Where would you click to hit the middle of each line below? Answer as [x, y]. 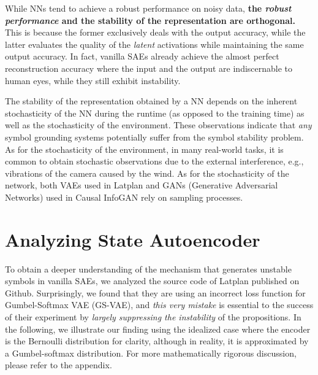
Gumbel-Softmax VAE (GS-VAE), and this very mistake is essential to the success [159, 305]
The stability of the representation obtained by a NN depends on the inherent [151, 101]
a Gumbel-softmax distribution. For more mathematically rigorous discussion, [151, 353]
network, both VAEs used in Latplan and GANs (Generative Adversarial [142, 185]
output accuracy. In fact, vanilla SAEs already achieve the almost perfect [142, 56]
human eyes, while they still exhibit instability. [93, 80]
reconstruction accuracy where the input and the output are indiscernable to [149, 68]
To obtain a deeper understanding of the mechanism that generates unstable [148, 269]
